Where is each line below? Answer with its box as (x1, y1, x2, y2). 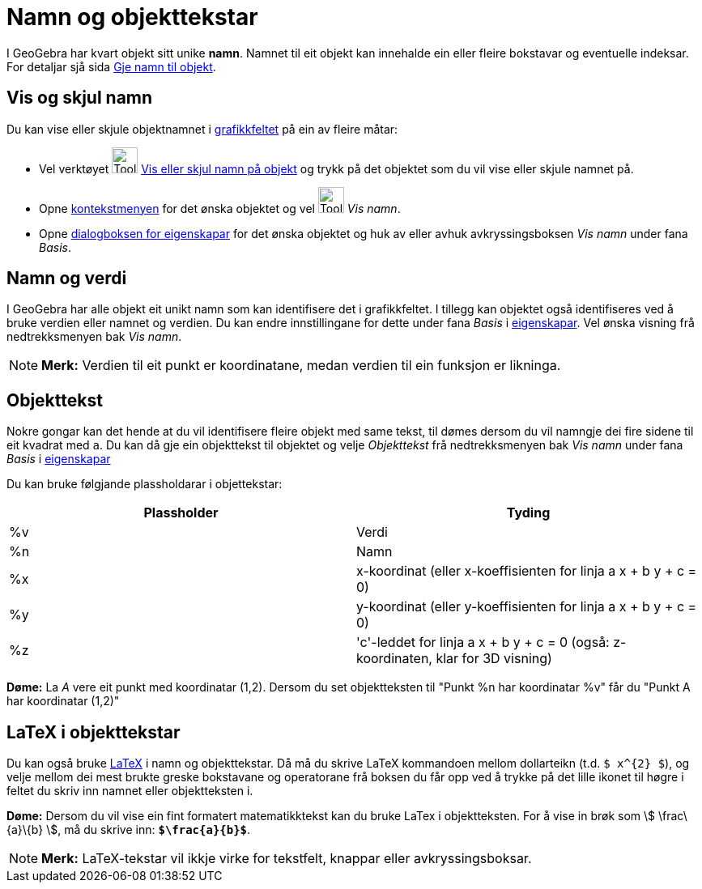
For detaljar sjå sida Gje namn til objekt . (6, 59, 216, 74)
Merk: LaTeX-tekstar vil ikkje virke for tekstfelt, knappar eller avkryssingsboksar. (41, 850, 532, 867)
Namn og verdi (6, 268, 127, 289)
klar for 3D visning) (436, 650, 552, 667)
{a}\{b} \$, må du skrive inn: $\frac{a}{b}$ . (6, 823, 251, 837)
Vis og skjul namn (6, 87, 153, 108)
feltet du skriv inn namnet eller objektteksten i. (6, 784, 253, 798)
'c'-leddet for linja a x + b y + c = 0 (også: (356, 634, 610, 651)
